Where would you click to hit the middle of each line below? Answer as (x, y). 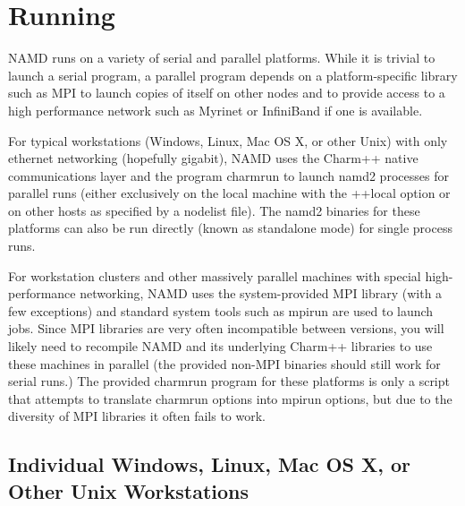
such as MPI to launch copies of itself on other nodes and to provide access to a (227, 93)
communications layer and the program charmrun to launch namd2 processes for (228, 175)
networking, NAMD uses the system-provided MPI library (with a (261, 293)
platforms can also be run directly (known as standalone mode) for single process (230, 228)
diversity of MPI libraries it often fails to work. (137, 416)
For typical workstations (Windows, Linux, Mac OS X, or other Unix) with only (228, 140)
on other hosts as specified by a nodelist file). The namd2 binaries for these (214, 210)
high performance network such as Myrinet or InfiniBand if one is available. (216, 110)
